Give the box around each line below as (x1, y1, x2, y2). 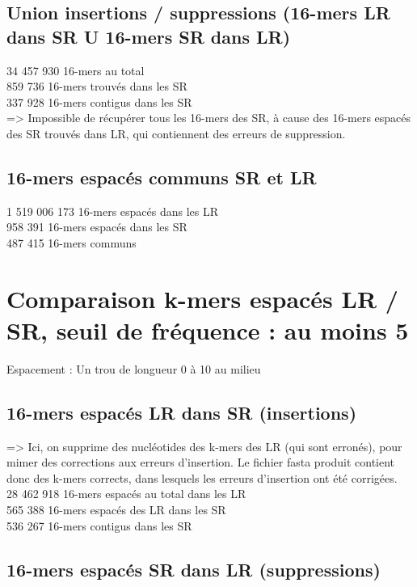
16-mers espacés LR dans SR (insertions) (6, 399, 357, 424)
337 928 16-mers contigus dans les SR (6, 93, 192, 110)
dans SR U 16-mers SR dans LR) (6, 23, 291, 49)
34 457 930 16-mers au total (6, 61, 145, 78)
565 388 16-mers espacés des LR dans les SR (6, 501, 226, 518)
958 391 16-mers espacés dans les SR (6, 218, 187, 235)
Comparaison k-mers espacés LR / (6, 281, 398, 315)
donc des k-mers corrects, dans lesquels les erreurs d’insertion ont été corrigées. (6, 469, 398, 486)
